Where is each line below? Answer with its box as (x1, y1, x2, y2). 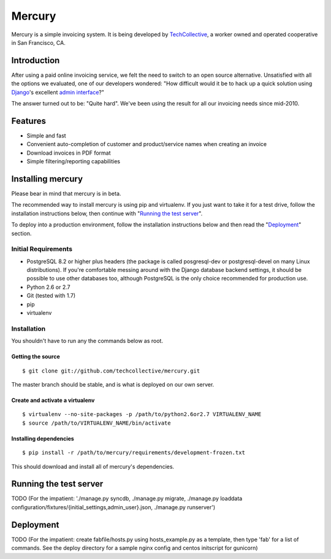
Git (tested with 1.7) (26, 292, 76, 299)
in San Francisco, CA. (11, 39, 66, 46)
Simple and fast (26, 132, 67, 139)
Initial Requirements (11, 245, 73, 253)
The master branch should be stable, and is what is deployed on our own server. (11, 380, 215, 388)
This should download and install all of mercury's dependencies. (11, 463, 175, 470)
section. (11, 229, 32, 237)
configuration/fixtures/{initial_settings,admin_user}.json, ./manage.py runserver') (11, 503, 216, 511)
